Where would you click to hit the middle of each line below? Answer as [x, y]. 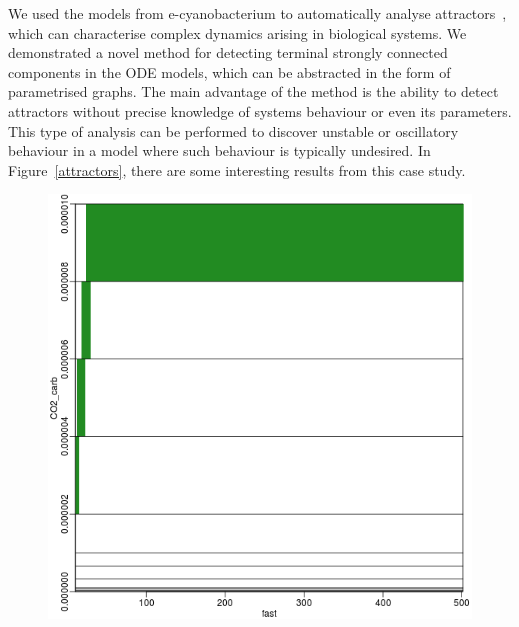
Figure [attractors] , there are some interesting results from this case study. [237, 169]
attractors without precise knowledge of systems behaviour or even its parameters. [260, 110]
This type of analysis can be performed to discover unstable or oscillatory [233, 130]
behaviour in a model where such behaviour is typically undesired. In [219, 150]
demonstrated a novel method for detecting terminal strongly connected [228, 52]
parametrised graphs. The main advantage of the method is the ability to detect [253, 91]
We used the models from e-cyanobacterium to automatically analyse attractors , [257, 13]
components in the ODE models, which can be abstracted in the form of [229, 71]
